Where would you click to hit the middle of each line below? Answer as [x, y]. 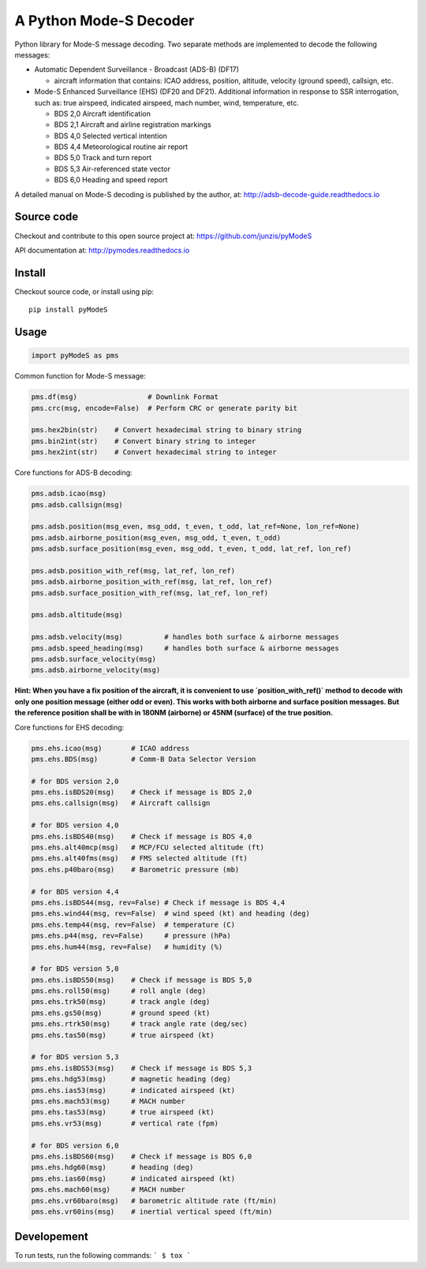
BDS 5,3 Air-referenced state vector [112, 169]
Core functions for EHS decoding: [69, 727]
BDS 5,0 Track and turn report [103, 158]
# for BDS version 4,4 [75, 892]
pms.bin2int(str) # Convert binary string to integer [144, 441]
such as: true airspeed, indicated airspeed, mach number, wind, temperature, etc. [167, 103]
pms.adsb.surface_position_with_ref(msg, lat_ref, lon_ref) [150, 593]
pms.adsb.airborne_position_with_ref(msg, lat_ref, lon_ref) [152, 582]
